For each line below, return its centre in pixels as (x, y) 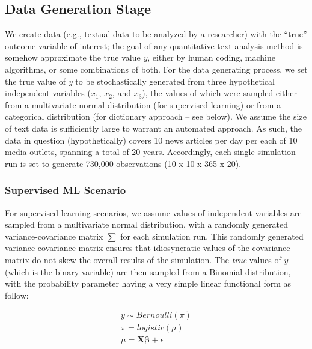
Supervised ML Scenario (66, 190)
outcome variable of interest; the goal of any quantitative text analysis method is (154, 45)
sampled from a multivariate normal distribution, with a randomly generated (146, 224)
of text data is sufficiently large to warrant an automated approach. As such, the (153, 128)
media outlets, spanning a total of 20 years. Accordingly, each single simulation (150, 152)
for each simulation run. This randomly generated (212, 236)
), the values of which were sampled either (219, 93)
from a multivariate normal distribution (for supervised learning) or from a (143, 104)
